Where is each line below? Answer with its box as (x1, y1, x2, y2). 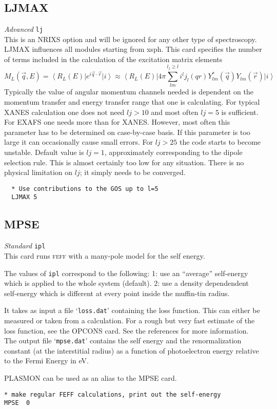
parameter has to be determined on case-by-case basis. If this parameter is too (4, 126, 250, 137)
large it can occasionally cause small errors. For (4, 137, 153, 147)
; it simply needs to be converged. (80, 167, 186, 178)
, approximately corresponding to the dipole (104, 146, 243, 157)
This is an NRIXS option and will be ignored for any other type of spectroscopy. (4, 33, 257, 44)
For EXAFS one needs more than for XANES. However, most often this (4, 116, 230, 127)
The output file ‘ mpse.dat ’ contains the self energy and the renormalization (4, 335, 242, 346)
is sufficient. (221, 106, 259, 117)
